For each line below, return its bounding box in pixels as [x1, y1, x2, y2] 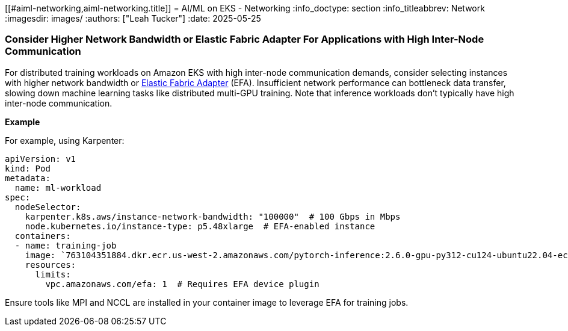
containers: [14, 230, 71, 241]
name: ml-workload [14, 182, 102, 193]
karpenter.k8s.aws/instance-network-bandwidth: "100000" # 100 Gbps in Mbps [25, 211, 401, 221]
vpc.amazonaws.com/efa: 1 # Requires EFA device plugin [45, 279, 319, 289]
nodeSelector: [14, 202, 81, 212]
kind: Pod [5, 163, 51, 173]
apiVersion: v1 [5, 153, 76, 164]
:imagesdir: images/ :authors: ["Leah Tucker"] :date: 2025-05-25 [5, 13, 261, 23]
